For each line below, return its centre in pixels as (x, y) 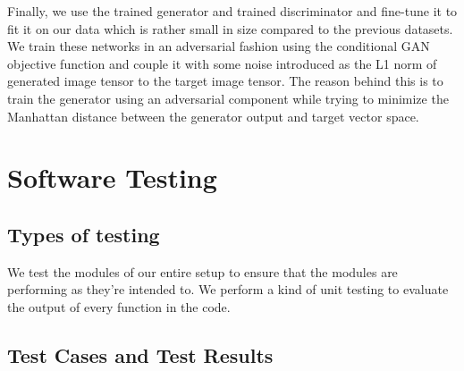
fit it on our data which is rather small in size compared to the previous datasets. (230, 28)
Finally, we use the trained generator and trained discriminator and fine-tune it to (232, 11)
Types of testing (84, 234)
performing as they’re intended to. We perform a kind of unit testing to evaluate (228, 289)
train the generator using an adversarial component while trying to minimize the (228, 98)
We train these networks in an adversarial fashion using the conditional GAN (219, 46)
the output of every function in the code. (119, 306)
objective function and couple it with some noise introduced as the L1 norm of (222, 63)
